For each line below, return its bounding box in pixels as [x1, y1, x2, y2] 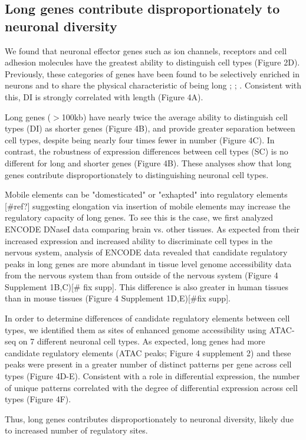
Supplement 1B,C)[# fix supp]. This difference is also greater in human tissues [5, 280, 289, 293]
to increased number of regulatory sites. [5, 424, 148, 436]
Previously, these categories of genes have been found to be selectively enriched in [5, 67, 300, 80]
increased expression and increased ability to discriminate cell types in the [5, 234, 273, 247]
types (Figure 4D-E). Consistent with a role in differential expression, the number [5, 370, 300, 382]
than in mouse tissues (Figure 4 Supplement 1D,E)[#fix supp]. [5, 292, 231, 304]
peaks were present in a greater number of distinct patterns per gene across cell [5, 358, 292, 370]
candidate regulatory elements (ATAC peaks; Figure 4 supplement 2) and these [5, 346, 291, 359]
